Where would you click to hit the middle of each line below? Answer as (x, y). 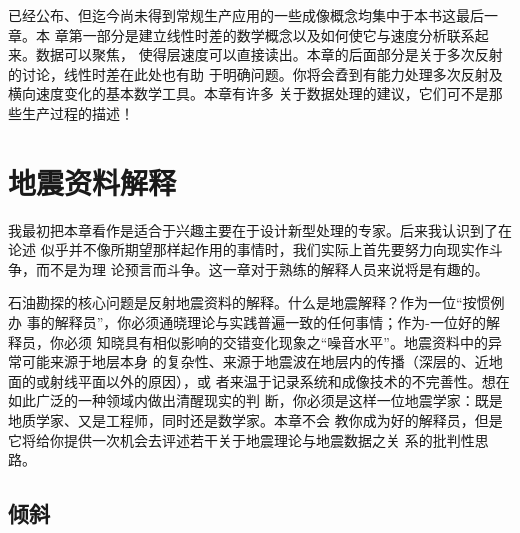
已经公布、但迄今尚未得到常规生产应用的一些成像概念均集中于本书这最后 (246, 15)
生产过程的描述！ (77, 112)
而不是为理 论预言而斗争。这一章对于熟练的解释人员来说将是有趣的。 (262, 268)
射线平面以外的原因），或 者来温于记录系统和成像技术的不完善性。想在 (279, 380)
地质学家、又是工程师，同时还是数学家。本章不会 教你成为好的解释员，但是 (255, 420)
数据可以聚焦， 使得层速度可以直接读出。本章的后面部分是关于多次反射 (269, 54)
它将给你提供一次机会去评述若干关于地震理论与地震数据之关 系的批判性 (241, 439)
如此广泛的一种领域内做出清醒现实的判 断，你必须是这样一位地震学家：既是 (255, 400)
